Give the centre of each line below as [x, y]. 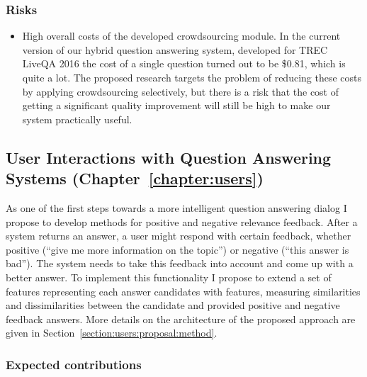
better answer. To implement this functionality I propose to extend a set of [169, 277]
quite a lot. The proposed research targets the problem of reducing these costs [192, 77]
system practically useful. [77, 119]
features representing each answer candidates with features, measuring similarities [183, 291]
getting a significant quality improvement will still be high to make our [176, 105]
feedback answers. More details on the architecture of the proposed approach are [181, 319]
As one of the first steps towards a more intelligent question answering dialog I [176, 207]
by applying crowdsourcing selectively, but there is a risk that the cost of [181, 91]
